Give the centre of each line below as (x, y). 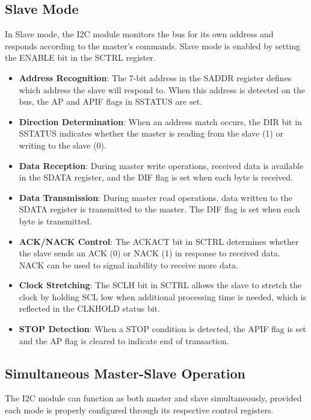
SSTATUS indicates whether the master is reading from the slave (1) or (151, 133)
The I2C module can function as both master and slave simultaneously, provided (153, 398)
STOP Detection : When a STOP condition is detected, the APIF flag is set (162, 329)
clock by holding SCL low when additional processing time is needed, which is (163, 296)
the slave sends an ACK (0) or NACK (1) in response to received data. (149, 253)
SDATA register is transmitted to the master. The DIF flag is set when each (159, 209)
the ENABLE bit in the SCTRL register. (80, 57)
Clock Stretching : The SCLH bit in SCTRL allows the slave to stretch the (160, 285)
